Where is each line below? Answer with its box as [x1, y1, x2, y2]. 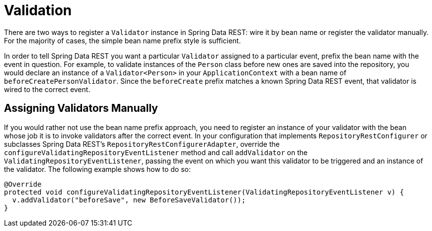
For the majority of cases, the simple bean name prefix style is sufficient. [4, 36, 241, 45]
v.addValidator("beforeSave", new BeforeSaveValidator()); [12, 196, 246, 204]
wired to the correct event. [4, 85, 90, 94]
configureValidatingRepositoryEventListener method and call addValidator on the [4, 148, 308, 157]
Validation [4, 2, 72, 19]
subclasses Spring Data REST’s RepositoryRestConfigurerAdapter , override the [4, 139, 280, 148]
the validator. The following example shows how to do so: [4, 165, 191, 173]
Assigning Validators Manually [4, 102, 158, 115]
